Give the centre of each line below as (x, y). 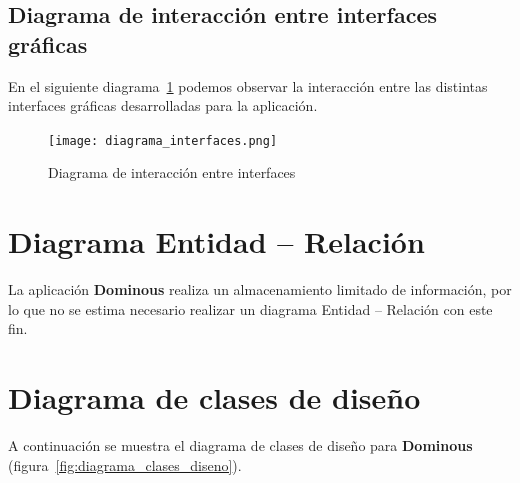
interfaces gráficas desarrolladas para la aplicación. (163, 105)
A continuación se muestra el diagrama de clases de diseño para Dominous (240, 445)
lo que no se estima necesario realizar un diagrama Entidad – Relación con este (250, 308)
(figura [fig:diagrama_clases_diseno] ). (125, 464)
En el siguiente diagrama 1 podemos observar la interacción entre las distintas (248, 85)
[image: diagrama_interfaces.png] (163, 140)
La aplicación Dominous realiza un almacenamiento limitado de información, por (260, 289)
